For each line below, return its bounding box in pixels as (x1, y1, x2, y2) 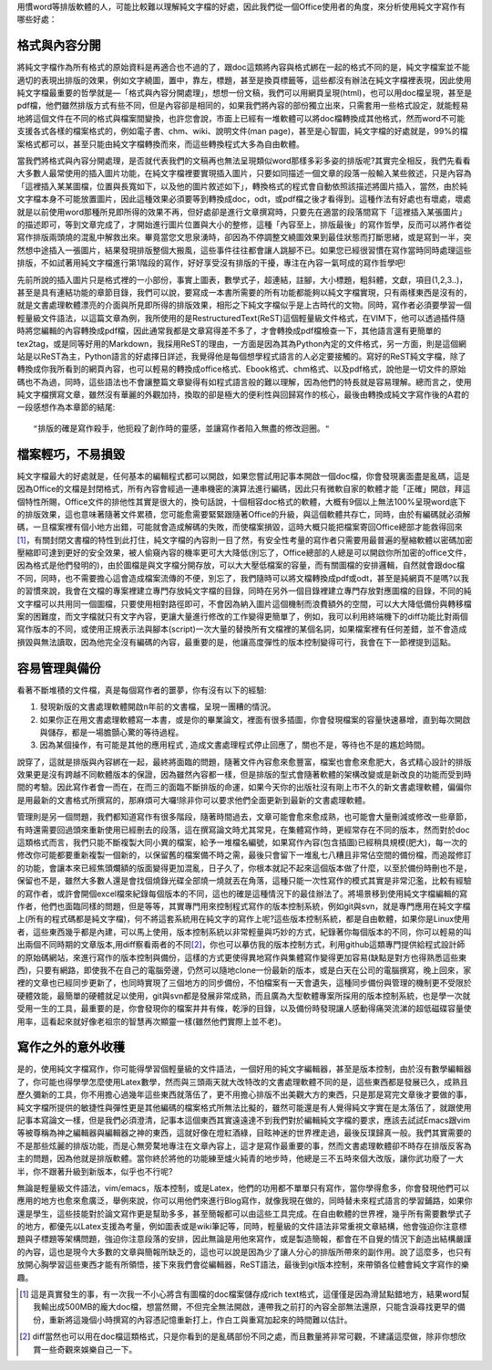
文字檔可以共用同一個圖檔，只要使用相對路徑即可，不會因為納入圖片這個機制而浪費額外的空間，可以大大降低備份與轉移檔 (16, 598, 472, 609)
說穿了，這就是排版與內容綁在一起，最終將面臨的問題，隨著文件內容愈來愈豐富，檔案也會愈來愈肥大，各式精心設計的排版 (16, 756, 472, 767)
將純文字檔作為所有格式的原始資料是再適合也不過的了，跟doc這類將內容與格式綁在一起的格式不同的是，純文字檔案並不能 (16, 62, 470, 73)
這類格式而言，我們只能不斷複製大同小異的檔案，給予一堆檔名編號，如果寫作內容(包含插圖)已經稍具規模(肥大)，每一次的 (16, 837, 468, 848)
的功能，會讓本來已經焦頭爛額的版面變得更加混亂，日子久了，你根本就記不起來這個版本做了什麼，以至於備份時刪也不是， (16, 863, 472, 873)
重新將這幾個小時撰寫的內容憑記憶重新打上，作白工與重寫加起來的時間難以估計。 (48, 1314, 353, 1325)
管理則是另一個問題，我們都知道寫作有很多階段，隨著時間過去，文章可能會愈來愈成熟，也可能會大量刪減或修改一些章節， (16, 811, 472, 822)
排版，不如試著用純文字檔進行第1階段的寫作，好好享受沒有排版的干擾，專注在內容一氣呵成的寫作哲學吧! (16, 257, 405, 268)
